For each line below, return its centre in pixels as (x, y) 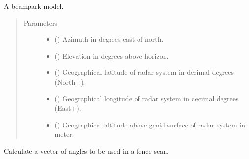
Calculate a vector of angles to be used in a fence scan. (86, 150)
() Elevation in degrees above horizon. (112, 55)
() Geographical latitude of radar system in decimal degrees (144, 72)
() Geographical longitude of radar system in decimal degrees (147, 98)
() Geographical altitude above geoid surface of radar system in (150, 124)
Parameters (40, 22)
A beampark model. (34, 6)
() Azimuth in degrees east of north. (109, 39)
